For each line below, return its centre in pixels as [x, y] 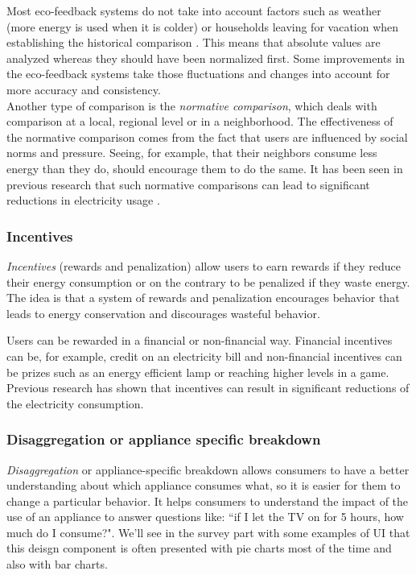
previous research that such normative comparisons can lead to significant [188, 184]
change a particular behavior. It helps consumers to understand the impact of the [208, 501]
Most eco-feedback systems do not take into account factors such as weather [194, 10]
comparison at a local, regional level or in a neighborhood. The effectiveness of [200, 121]
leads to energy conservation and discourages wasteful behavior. [163, 313]
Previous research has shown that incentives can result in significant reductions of [208, 388]
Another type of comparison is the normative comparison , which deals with [192, 105]
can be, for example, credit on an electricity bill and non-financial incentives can [204, 356]
